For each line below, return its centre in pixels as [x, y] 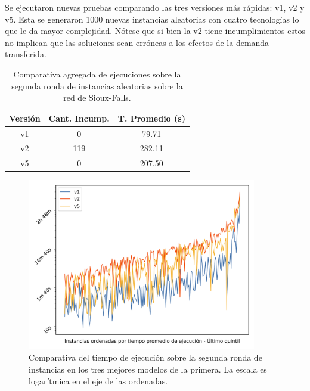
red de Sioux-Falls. [97, 97]
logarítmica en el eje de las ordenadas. [98, 381]
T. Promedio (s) [151, 118]
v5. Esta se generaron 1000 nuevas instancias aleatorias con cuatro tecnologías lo [152, 19]
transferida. [26, 54]
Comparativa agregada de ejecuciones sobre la [97, 74]
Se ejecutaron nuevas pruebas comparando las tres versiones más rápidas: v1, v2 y [155, 7]
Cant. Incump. [79, 118]
